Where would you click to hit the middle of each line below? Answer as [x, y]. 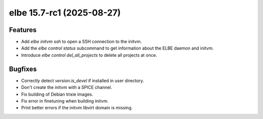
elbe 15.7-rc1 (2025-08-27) [65, 13]
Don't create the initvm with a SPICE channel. [67, 87]
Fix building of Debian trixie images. [57, 94]
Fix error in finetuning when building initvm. [65, 101]
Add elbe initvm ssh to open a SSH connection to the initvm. [82, 42]
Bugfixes [23, 69]
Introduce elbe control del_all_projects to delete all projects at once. [89, 55]
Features [23, 30]
